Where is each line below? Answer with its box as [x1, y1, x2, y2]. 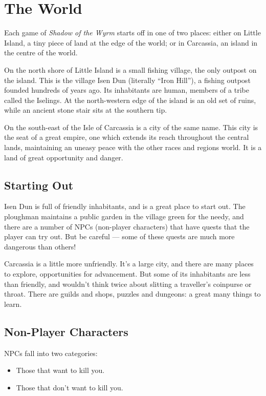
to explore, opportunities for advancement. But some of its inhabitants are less [4, 268, 251, 279]
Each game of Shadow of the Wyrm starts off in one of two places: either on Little [4, 27, 261, 38]
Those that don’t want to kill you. [16, 382, 123, 392]
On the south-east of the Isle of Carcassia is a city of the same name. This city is [4, 121, 258, 132]
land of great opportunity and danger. [4, 152, 123, 162]
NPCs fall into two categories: [4, 347, 98, 358]
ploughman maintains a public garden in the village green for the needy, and [4, 211, 244, 222]
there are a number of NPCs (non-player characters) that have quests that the [4, 221, 250, 232]
